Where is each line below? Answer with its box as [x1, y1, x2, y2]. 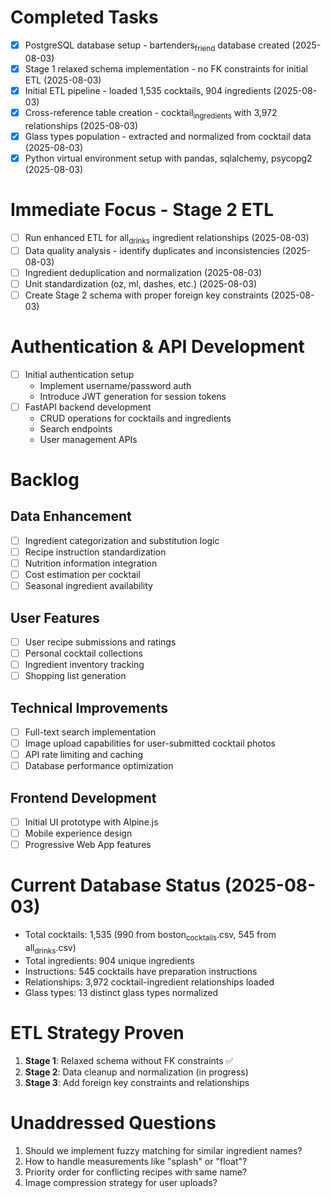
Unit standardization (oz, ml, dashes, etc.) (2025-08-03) [24, 277, 258, 290]
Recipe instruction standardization [24, 546, 167, 558]
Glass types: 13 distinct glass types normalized [24, 986, 219, 998]
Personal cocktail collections [24, 647, 143, 660]
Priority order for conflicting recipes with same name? [24, 1166, 248, 1178]
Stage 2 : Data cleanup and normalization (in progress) [24, 1066, 249, 1078]
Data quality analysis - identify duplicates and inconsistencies [24, 244, 280, 256]
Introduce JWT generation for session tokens [39, 390, 227, 402]
